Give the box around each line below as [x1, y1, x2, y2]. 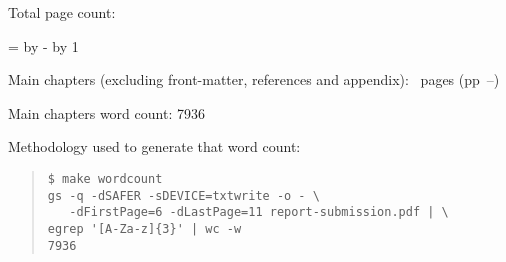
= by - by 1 [8, 35, 79, 56]
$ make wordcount [47, 171, 163, 186]
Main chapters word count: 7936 [8, 102, 205, 123]
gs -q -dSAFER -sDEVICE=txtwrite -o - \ [47, 188, 320, 203]
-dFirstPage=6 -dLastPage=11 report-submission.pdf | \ [69, 205, 449, 220]
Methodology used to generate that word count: [8, 136, 301, 157]
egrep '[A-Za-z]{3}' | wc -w [47, 221, 242, 236]
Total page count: [8, 2, 116, 22]
